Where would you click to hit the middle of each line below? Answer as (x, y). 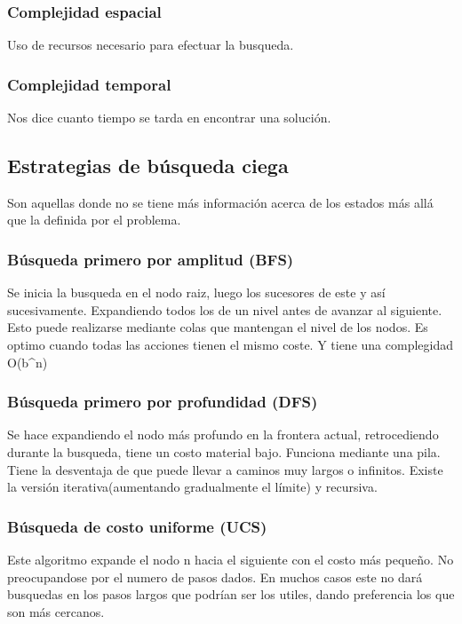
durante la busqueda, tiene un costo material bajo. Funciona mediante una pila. (224, 452)
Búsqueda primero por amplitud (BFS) (151, 259)
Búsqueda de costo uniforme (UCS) (137, 526)
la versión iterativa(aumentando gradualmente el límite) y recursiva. (192, 487)
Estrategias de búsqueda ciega (148, 166)
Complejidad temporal (89, 84)
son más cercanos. (56, 611)
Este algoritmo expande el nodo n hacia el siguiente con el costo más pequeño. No (231, 560)
